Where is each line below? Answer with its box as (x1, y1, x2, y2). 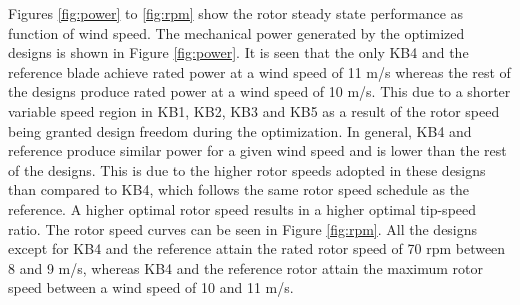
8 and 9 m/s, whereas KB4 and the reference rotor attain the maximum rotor (8, 257, 484, 278)
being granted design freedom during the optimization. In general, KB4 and (8, 120, 472, 141)
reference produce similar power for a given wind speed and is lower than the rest (8, 140, 507, 161)
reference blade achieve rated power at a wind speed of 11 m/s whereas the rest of (8, 61, 511, 82)
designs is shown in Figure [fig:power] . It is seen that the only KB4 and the (8, 42, 469, 63)
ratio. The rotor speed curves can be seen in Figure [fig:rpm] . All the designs (8, 218, 478, 239)
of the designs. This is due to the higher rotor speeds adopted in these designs (8, 159, 486, 180)
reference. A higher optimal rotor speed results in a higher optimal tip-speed (8, 198, 477, 219)
